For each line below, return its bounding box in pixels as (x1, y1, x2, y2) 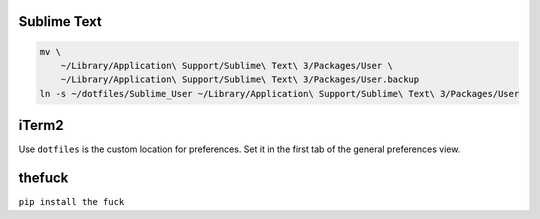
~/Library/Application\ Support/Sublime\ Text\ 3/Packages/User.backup (60, 74, 420, 85)
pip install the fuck (18, 196, 125, 208)
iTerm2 (18, 117, 64, 134)
